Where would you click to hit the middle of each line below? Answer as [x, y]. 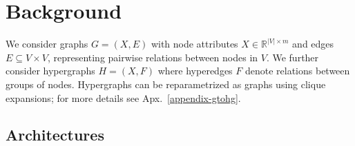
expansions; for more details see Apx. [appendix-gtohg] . [123, 97]
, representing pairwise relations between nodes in [153, 57]
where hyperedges [195, 71]
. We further [292, 57]
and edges [313, 44]
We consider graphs [47, 44]
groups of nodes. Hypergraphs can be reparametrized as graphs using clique [166, 84]
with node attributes [194, 44]
